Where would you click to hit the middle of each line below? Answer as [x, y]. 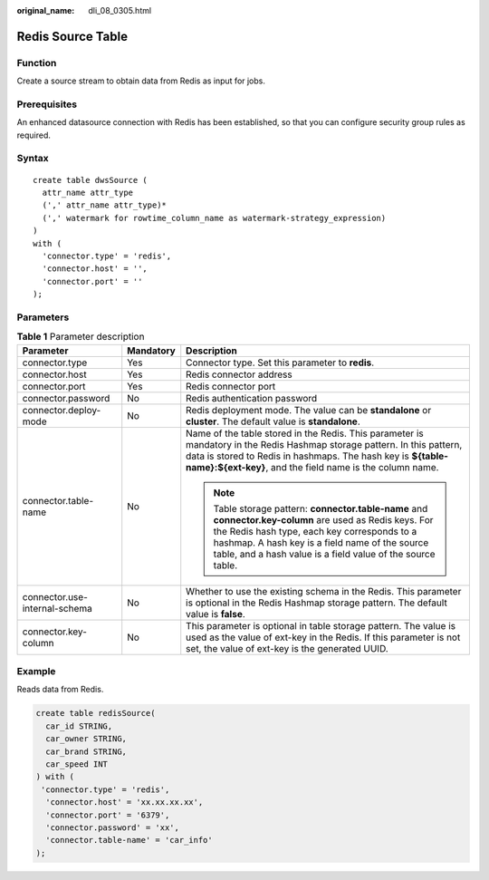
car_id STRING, [79, 726]
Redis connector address [240, 374]
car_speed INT [77, 764]
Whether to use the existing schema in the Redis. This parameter [324, 591]
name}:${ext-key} [226, 467]
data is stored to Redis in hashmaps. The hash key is [297, 456]
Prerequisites [47, 104]
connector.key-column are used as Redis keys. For [323, 519]
